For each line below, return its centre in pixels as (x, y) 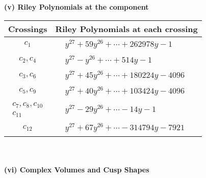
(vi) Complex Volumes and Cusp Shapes (77, 169)
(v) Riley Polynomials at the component (76, 7)
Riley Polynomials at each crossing (126, 28)
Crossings (28, 28)
